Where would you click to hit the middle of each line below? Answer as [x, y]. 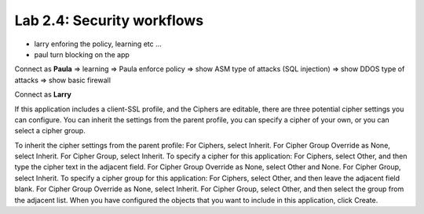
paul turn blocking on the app [82, 54]
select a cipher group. [50, 131]
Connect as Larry [43, 95]
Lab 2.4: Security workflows [109, 20]
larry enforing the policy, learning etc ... [98, 44]
